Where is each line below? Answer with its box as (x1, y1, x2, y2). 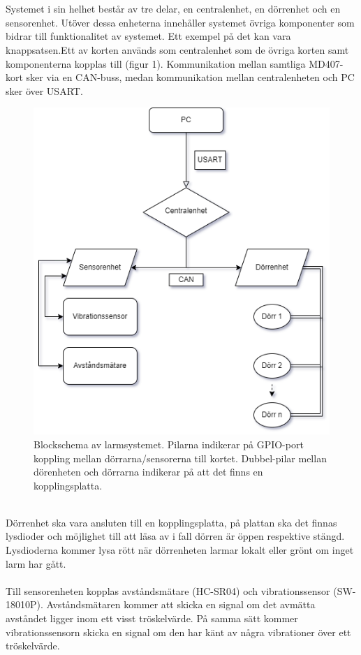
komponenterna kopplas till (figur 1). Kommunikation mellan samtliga (6, 56, 306, 71)
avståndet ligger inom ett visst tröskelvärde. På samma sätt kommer (6, 611, 298, 626)
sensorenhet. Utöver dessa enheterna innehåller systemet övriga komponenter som (6, 15, 355, 29)
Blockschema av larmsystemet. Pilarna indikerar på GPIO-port (34, 436, 304, 451)
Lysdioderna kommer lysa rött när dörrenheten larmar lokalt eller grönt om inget (6, 543, 354, 557)
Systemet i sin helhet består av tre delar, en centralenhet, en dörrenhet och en (6, 1, 341, 16)
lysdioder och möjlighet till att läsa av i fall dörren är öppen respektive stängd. (6, 529, 345, 543)
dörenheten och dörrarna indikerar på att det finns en (34, 464, 263, 479)
